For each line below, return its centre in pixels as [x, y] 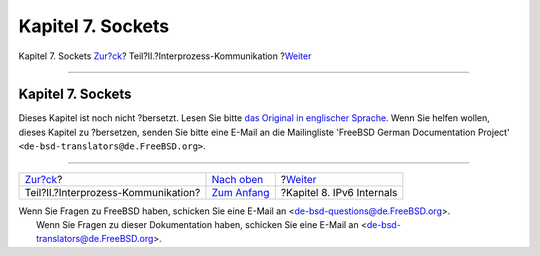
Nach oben [237, 179]
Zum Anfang [240, 192]
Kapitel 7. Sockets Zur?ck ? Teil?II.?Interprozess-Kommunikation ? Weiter [165, 56]
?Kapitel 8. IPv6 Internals [339, 192]
